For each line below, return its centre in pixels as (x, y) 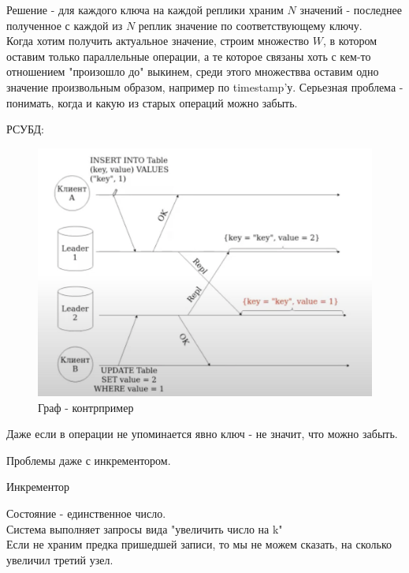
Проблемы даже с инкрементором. (89, 460)
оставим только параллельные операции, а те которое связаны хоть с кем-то (189, 56)
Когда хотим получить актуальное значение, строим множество (158, 41)
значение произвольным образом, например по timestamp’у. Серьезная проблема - (205, 86)
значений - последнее (351, 9)
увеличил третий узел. (60, 559)
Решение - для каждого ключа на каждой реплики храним (145, 9)
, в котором (350, 41)
